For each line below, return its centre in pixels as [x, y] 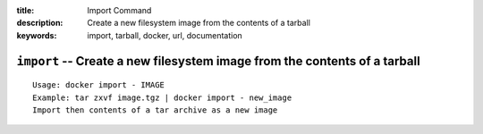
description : [40, 23]
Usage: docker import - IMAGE [99, 85]
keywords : [37, 35]
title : [25, 10]
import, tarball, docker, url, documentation [165, 35]
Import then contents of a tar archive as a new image [155, 110]
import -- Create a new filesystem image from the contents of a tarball [218, 61]
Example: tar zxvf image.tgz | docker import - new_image [162, 97]
